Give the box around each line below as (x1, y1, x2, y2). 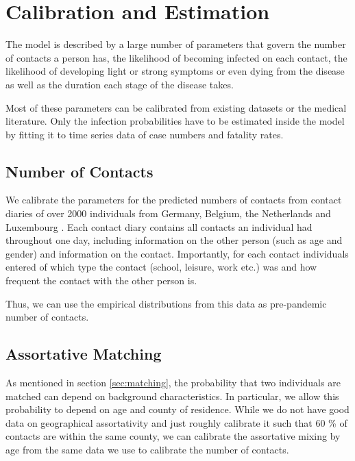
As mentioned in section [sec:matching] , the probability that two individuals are (5, 375, 341, 390)
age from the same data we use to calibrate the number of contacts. (5, 443, 289, 456)
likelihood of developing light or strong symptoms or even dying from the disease (5, 64, 345, 78)
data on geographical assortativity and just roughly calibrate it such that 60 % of (5, 415, 347, 429)
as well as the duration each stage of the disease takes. (5, 77, 234, 91)
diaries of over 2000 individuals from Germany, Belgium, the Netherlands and (5, 206, 331, 221)
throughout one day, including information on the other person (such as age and (5, 233, 343, 247)
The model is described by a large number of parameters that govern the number (5, 37, 346, 51)
